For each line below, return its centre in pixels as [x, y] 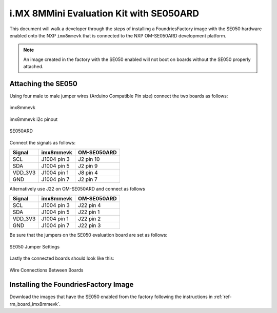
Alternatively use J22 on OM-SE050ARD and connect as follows [77, 189]
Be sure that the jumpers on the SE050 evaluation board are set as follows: [88, 235]
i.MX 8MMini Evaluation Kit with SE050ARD [104, 13]
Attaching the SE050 [44, 84]
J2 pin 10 [89, 159]
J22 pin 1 [89, 212]
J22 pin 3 [89, 225]
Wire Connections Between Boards [47, 270]
